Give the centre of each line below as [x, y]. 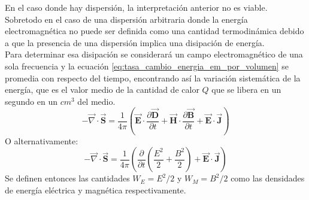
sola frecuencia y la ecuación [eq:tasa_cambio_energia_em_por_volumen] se [147, 66]
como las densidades [268, 178]
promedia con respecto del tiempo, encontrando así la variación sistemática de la [153, 78]
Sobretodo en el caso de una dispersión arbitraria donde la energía [126, 19]
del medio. [96, 101]
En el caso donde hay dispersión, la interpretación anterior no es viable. [136, 7]
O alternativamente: [42, 140]
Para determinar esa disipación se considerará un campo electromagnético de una [154, 54]
